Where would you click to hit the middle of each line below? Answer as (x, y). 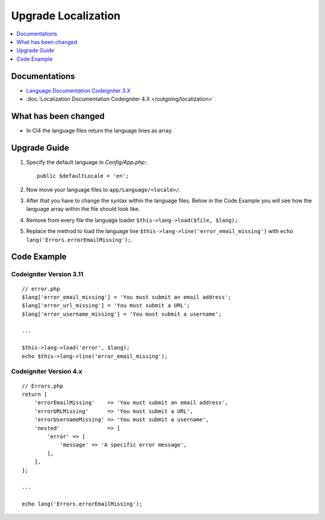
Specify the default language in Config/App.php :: (87, 162)
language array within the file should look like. (83, 209)
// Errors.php (42, 386)
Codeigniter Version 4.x (47, 372)
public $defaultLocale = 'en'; (83, 176)
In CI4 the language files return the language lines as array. (100, 130)
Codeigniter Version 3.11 (47, 274)
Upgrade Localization (66, 16)
